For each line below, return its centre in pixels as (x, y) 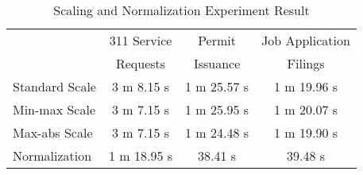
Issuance (217, 63)
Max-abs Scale (53, 132)
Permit (217, 40)
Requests (141, 63)
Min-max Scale (54, 109)
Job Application (306, 40)
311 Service (141, 40)
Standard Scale (54, 86)
